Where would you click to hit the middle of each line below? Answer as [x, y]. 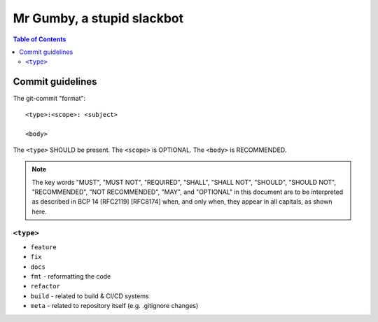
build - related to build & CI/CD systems [90, 296]
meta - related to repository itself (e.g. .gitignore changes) [114, 306]
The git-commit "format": [49, 99]
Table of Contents [40, 39]
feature [44, 247]
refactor [45, 286]
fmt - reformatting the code [71, 276]
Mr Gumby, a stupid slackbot [98, 18]
